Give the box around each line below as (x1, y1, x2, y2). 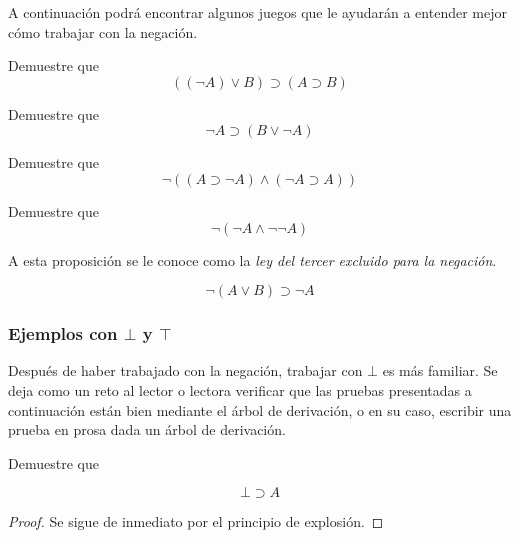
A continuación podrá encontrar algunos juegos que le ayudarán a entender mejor (8, 2, 507, 22)
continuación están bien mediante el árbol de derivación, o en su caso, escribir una (8, 399, 512, 420)
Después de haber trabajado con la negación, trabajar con (8, 360, 363, 381)
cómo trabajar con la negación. (8, 21, 198, 42)
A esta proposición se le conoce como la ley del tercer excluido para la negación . (8, 249, 497, 270)
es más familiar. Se (382, 360, 498, 381)
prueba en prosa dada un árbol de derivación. (8, 419, 286, 440)
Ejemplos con (8, 321, 118, 346)
